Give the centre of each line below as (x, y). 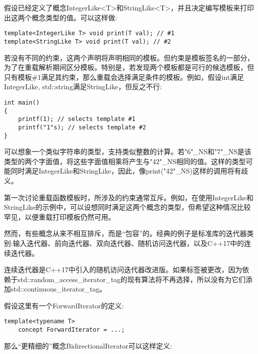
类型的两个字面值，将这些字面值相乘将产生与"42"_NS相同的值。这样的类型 (125, 161)
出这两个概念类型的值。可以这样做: (61, 17)
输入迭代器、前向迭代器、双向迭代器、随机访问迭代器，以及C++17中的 (128, 243)
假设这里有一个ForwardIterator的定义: (64, 305)
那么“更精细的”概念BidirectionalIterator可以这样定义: (88, 345)
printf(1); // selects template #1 (77, 119)
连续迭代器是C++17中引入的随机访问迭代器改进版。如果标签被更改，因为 (123, 269)
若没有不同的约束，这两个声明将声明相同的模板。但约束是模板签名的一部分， (129, 57)
